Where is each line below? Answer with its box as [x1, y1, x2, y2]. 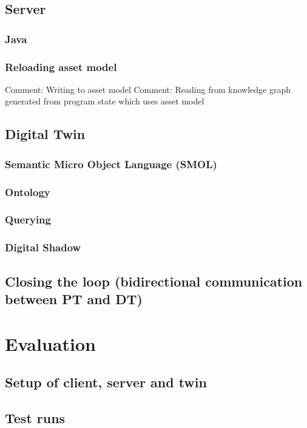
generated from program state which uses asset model [5, 95, 204, 107]
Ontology [5, 184, 50, 199]
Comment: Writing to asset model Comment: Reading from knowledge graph [5, 83, 291, 95]
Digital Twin [5, 124, 86, 143]
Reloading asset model [5, 59, 117, 74]
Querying [5, 212, 51, 227]
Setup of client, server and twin [5, 373, 207, 392]
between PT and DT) [5, 289, 143, 308]
